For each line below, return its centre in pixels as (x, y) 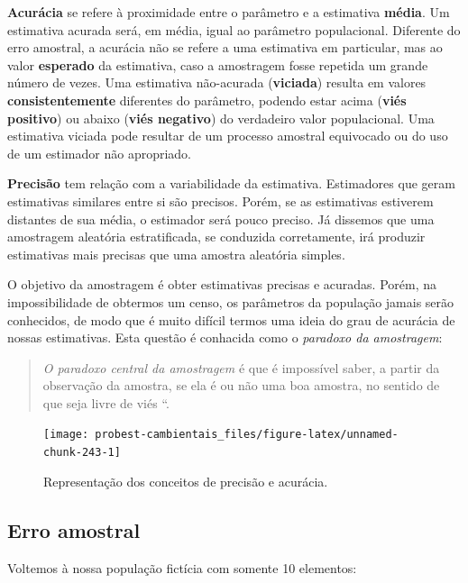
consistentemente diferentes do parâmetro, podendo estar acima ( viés (207, 100)
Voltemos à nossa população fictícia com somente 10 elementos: (182, 567)
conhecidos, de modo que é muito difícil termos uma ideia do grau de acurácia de (231, 319)
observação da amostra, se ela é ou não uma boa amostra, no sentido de (241, 385)
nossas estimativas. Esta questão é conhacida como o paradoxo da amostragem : (225, 337)
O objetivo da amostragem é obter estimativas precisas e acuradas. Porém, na (222, 284)
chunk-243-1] (82, 453)
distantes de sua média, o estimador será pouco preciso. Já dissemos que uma (221, 219)
